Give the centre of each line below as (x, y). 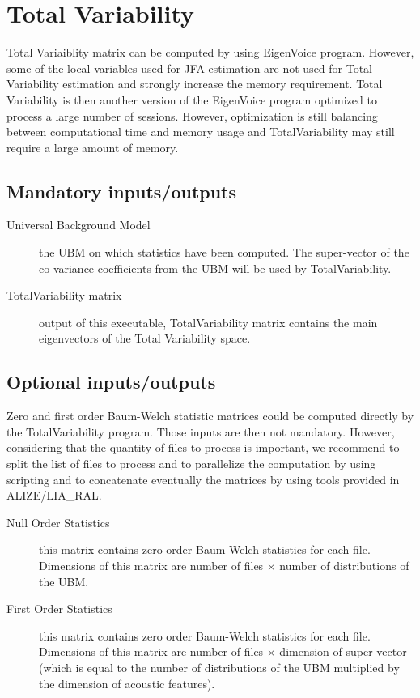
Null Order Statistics (58, 522)
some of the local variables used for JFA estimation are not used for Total (190, 68)
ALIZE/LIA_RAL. (54, 495)
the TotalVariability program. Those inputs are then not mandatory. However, (201, 431)
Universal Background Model (78, 225)
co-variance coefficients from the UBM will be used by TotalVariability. (215, 268)
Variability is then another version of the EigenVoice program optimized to (192, 99)
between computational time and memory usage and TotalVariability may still (201, 132)
